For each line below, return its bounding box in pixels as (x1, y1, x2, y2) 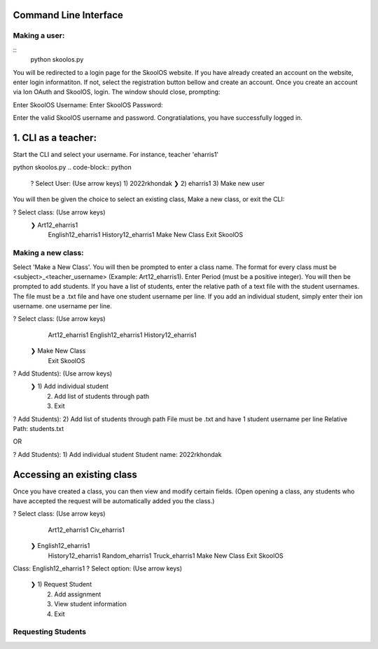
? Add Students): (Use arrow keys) (13, 369, 113, 378)
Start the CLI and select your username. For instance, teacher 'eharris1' (13, 151, 219, 159)
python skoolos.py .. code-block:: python (13, 163, 132, 172)
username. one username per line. (13, 302, 112, 310)
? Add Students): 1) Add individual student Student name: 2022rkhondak (13, 450, 222, 458)
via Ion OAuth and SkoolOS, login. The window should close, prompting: (13, 88, 220, 96)
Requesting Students (13, 627, 87, 637)
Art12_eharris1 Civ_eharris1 (48, 526, 125, 534)
